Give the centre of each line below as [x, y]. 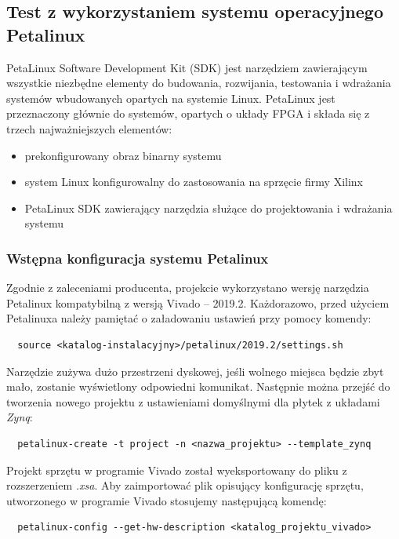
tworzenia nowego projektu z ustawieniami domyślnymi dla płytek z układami [193, 401]
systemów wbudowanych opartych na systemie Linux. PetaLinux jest [171, 98]
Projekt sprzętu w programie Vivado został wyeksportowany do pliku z [177, 470]
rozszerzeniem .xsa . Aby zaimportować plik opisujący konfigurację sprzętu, [185, 485]
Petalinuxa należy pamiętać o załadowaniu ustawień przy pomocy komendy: [189, 318]
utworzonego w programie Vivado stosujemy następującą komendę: [167, 500]
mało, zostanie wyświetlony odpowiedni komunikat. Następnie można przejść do [198, 386]
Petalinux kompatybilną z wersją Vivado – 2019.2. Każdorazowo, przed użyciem [198, 302]
